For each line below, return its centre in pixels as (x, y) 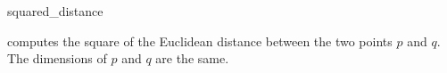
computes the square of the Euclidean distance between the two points (200, 41)
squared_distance (55, 11)
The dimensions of (57, 58)
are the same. (192, 58)
